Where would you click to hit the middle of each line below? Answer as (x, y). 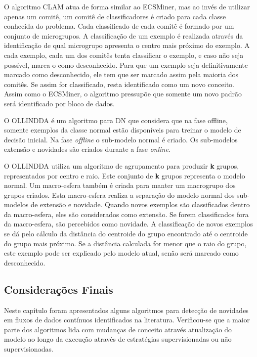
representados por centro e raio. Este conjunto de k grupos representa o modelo (125, 175)
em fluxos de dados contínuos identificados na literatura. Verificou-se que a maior (127, 320)
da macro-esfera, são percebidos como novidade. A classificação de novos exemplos (128, 224)
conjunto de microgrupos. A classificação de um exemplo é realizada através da (124, 35)
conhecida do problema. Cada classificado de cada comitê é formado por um (119, 26)
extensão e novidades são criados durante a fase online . (87, 149)
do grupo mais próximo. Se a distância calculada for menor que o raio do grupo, (125, 243)
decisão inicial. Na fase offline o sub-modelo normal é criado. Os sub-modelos (121, 139)
